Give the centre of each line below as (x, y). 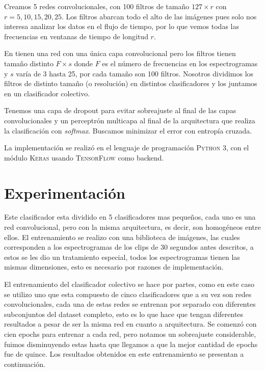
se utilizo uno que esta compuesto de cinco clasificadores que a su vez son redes (128, 294)
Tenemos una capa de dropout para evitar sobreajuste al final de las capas (120, 110)
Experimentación (65, 192)
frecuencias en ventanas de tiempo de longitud (76, 36)
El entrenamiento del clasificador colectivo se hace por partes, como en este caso (129, 284)
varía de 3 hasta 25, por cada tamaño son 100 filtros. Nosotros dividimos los (135, 73)
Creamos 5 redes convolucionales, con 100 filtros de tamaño (97, 6)
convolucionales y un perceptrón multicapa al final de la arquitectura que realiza (130, 120)
